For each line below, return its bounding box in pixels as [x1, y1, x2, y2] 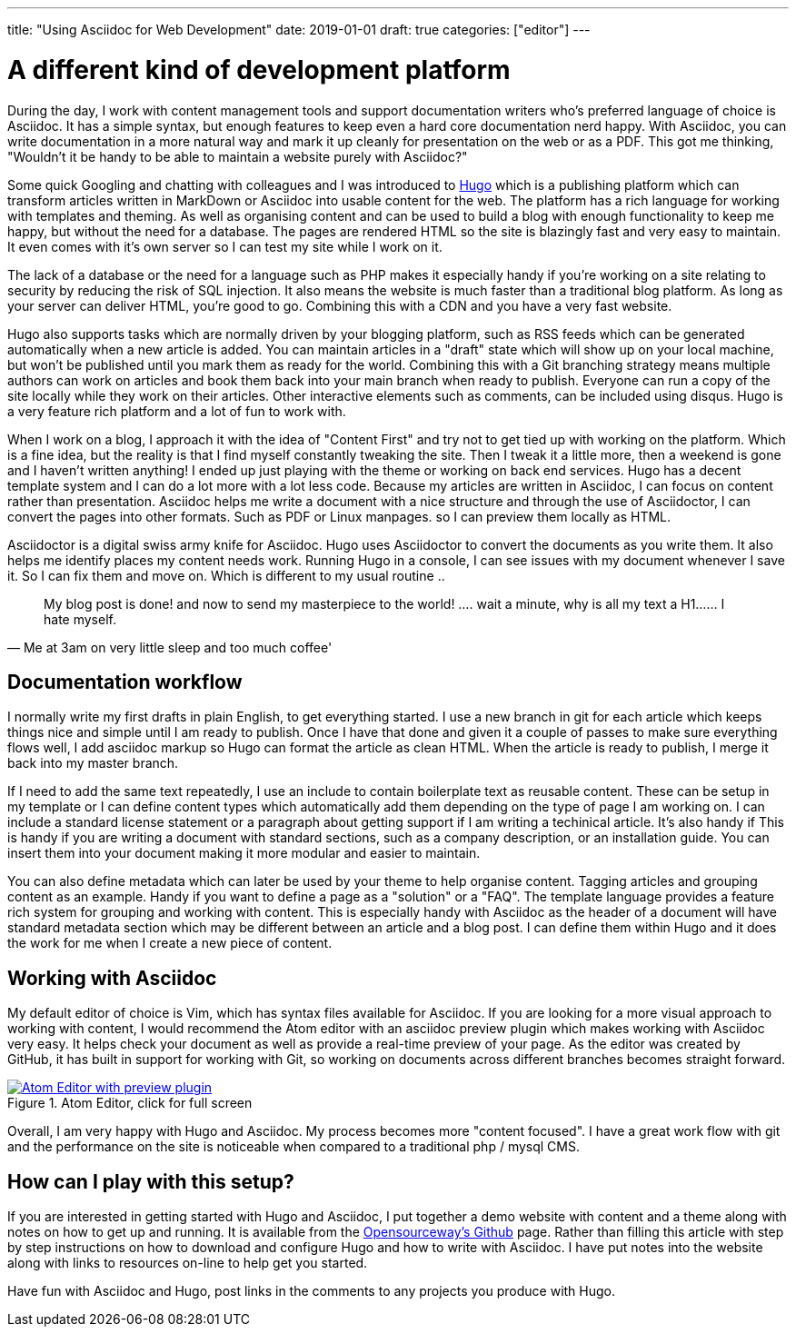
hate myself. [44, 611, 116, 627]
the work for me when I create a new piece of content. [7, 935, 333, 951]
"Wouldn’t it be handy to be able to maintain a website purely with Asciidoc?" [7, 148, 468, 164]
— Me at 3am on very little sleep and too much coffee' [7, 639, 333, 655]
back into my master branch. [7, 755, 179, 772]
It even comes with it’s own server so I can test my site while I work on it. [7, 238, 443, 254]
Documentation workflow [7, 670, 243, 693]
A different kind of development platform [7, 54, 511, 85]
